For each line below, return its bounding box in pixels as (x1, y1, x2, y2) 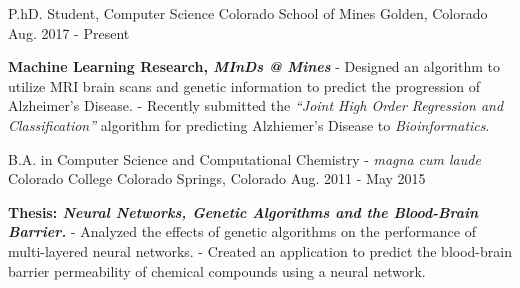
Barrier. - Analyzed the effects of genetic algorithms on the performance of (8, 221, 476, 242)
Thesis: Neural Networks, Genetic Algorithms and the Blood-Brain (8, 201, 479, 222)
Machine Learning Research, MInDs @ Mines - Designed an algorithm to (8, 56, 501, 77)
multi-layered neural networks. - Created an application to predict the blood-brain (8, 240, 512, 261)
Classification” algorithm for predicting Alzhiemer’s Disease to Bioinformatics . (8, 114, 490, 135)
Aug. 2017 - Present (8, 22, 130, 43)
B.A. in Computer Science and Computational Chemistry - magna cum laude (8, 148, 481, 169)
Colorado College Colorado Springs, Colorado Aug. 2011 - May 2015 (8, 168, 426, 189)
